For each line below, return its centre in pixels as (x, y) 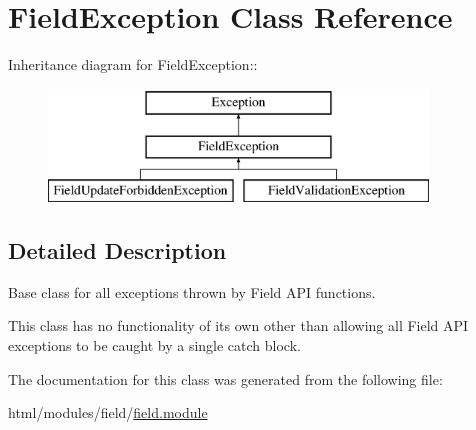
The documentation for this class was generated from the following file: (225, 378)
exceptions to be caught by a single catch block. (154, 345)
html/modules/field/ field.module (108, 412)
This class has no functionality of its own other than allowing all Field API (238, 325)
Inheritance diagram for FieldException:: (133, 64)
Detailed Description (117, 250)
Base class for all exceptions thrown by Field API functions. (192, 291)
